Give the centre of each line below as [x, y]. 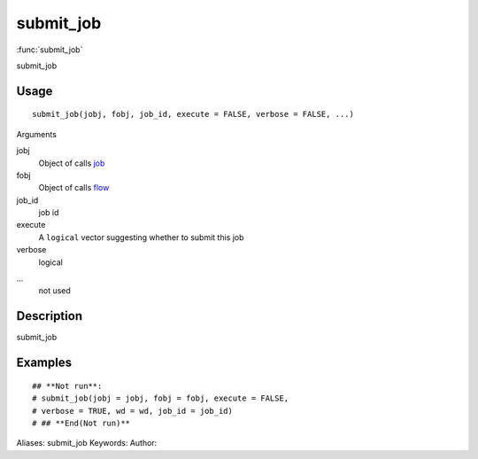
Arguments [37, 134]
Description [50, 316]
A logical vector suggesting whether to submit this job [141, 237]
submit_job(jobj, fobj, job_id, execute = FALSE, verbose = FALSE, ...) [193, 114]
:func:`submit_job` [50, 50]
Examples [44, 363]
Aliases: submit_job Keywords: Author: [87, 443]
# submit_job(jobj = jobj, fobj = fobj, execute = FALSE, [161, 398]
